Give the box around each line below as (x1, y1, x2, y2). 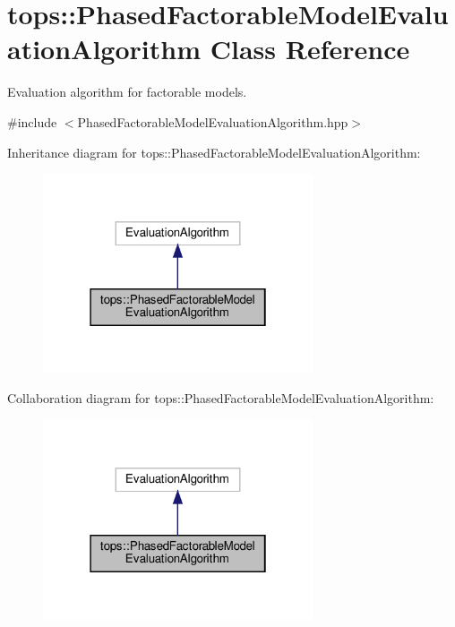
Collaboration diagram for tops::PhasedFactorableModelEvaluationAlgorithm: (7, 389, 434, 408)
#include (7, 112, 57, 131)
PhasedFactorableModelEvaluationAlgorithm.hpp (77, 112, 348, 131)
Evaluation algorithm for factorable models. (7, 82, 247, 101)
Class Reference (210, 30, 410, 67)
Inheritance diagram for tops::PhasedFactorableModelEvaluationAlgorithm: (7, 142, 421, 161)
